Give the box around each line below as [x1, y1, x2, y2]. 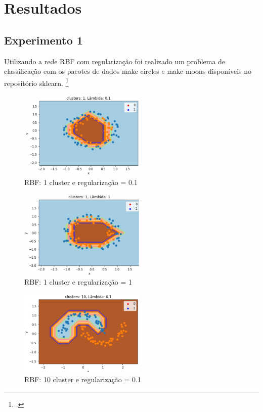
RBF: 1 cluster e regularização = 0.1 [24, 177, 138, 188]
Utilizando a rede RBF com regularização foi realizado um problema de [4, 56, 226, 66]
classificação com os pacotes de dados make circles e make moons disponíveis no [4, 66, 252, 76]
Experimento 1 [4, 32, 83, 48]
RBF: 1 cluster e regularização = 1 [24, 277, 133, 287]
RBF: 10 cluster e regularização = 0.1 [24, 374, 141, 384]
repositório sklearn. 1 [4, 76, 69, 88]
